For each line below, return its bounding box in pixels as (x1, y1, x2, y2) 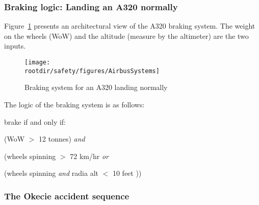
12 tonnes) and (39, 133, 85, 144)
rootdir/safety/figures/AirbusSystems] (24, 67, 160, 75)
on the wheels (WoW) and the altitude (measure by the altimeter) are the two (4, 30, 249, 41)
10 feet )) (112, 168, 142, 178)
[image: (24, 59, 50, 66)
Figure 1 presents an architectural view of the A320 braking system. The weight (4, 20, 255, 31)
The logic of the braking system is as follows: (4, 99, 145, 109)
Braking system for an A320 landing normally (24, 82, 168, 93)
